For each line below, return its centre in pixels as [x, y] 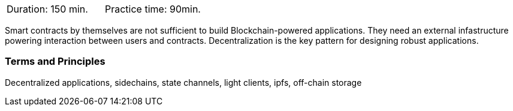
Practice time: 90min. [153, 9]
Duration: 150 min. [47, 9]
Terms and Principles [55, 61]
